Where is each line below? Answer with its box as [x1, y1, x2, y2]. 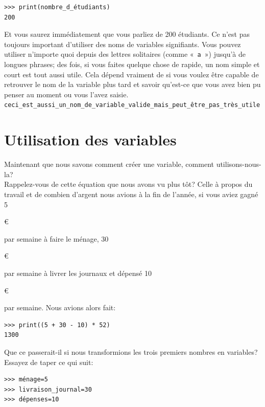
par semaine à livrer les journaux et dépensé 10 [4, 267, 152, 278]
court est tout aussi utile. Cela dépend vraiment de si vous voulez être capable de [4, 69, 259, 79]
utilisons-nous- [216, 159, 261, 169]
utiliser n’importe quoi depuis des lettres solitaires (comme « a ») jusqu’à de [4, 49, 246, 59]
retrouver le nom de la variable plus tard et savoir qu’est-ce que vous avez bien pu [4, 79, 261, 90]
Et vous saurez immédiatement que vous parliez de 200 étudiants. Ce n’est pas [4, 29, 250, 39]
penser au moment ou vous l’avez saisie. [4, 89, 129, 99]
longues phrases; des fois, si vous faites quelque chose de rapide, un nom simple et [4, 59, 260, 70]
